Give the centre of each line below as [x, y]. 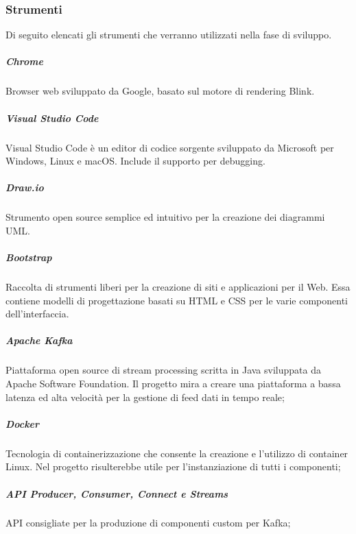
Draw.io [25, 187]
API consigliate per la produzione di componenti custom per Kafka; [148, 523]
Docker [23, 423]
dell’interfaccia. [37, 314]
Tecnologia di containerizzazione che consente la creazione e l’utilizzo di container [177, 453]
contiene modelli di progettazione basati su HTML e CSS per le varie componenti [177, 300]
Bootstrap [29, 257]
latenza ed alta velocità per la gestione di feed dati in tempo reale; [145, 397]
